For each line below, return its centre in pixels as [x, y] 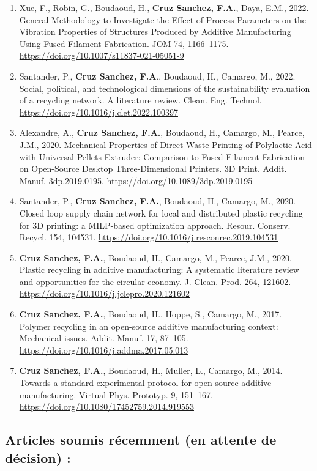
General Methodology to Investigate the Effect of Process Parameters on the [162, 19]
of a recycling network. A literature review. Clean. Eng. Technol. [140, 100]
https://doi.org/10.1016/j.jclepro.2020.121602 [105, 293]
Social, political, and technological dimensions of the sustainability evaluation [165, 88]
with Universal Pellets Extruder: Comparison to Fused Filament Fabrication [162, 156]
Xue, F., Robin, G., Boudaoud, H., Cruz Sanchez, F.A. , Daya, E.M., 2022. [164, 7]
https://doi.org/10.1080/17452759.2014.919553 [107, 406]
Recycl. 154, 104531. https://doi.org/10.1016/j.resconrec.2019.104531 [149, 237]
